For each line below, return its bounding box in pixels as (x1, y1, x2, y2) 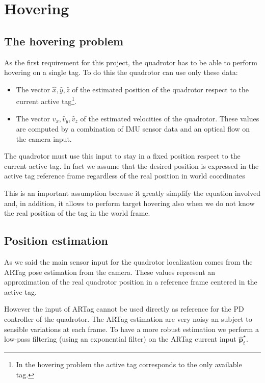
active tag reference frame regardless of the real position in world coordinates (4, 170, 245, 181)
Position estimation (4, 233, 108, 248)
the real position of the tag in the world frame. (4, 208, 150, 218)
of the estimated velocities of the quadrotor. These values (80, 113, 259, 123)
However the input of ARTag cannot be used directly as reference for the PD (4, 303, 244, 314)
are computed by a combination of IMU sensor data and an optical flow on (16, 123, 250, 134)
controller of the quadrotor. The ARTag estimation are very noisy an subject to (4, 313, 252, 324)
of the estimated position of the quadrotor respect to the (72, 84, 249, 94)
